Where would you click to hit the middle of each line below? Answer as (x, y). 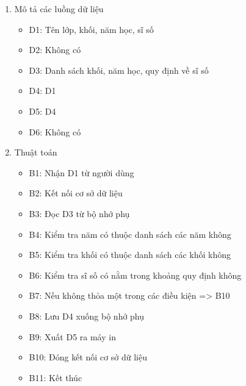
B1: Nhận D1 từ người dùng (81, 172)
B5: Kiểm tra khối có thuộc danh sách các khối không (130, 255)
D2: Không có (55, 50)
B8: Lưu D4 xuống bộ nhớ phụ (87, 316)
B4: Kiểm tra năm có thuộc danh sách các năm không (130, 234)
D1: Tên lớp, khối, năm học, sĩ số (91, 29)
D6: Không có (55, 131)
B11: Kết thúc (56, 377)
